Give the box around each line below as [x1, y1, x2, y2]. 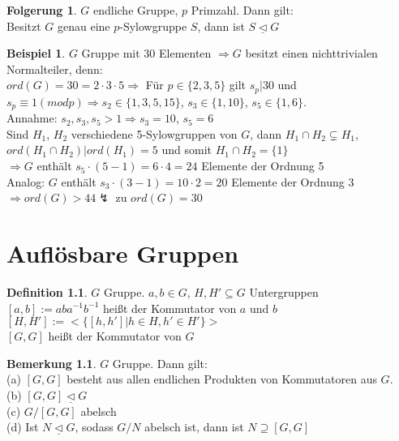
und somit [161, 141, 212, 158]
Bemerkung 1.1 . [6, 354, 97, 371]
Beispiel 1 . [6, 45, 66, 62]
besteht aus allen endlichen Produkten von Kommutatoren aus [66, 370, 377, 387]
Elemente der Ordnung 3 [231, 173, 354, 190]
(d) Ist [6, 418, 39, 435]
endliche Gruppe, [92, 2, 178, 18]
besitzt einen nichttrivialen [245, 45, 378, 62]
